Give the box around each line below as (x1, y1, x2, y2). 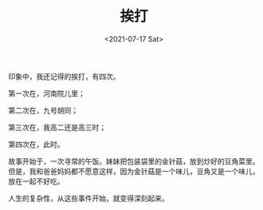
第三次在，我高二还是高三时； (8, 122, 106, 132)
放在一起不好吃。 (8, 176, 65, 186)
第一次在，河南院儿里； (8, 89, 85, 98)
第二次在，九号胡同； (8, 105, 78, 115)
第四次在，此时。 (8, 139, 65, 149)
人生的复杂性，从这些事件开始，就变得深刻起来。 (8, 193, 169, 203)
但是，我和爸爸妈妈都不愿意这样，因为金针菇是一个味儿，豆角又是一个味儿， (8, 166, 260, 176)
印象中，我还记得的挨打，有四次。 (8, 71, 120, 81)
